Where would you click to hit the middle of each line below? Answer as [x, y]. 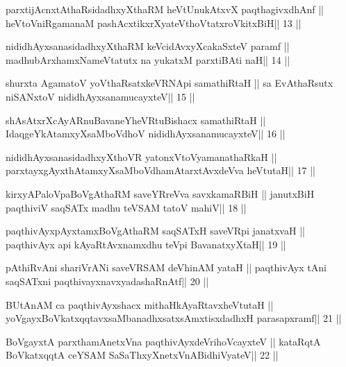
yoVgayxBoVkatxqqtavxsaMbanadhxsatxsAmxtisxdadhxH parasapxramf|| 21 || [174, 318]
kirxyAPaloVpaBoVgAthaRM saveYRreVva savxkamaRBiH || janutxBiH [160, 193]
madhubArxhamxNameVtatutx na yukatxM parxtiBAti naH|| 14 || [148, 59]
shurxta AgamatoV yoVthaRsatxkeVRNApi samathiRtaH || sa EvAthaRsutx [170, 83]
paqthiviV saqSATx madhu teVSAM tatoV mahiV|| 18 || [126, 207]
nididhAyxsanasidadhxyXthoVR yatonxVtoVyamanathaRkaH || [141, 156]
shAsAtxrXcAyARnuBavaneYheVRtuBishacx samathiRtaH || [136, 120]
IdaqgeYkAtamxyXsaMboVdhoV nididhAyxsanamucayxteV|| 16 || [146, 134]
